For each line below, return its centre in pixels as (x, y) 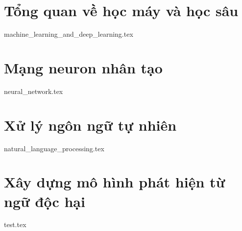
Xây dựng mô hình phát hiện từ (115, 182)
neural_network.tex (34, 91)
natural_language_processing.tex (54, 148)
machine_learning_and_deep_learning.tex (69, 34)
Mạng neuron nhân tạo (83, 67)
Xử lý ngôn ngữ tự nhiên (90, 125)
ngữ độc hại (45, 201)
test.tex (15, 224)
